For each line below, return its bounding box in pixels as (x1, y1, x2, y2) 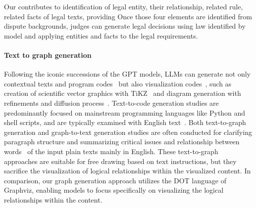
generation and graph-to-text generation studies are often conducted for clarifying (4, 126, 252, 137)
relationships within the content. (4, 194, 102, 205)
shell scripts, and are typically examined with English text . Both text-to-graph (4, 117, 246, 127)
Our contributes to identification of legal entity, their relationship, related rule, (4, 1, 243, 11)
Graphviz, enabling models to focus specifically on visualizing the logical (4, 185, 224, 195)
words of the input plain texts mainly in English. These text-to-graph (4, 146, 218, 156)
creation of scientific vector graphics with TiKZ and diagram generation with (4, 88, 241, 98)
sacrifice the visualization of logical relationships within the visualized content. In (4, 166, 251, 176)
